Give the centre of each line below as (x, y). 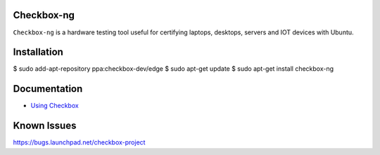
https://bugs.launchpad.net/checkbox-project (79, 142)
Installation (38, 52)
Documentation (48, 89)
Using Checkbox (55, 106)
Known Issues (45, 126)
